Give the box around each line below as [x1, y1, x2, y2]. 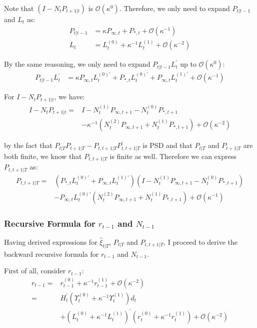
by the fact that [4, 140, 52, 150]
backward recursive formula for [4, 248, 99, 259]
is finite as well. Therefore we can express [109, 150, 236, 161]
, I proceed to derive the [163, 236, 238, 247]
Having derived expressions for [4, 236, 97, 247]
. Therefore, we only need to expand [119, 3, 230, 13]
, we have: [54, 91, 85, 102]
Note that [4, 3, 34, 13]
